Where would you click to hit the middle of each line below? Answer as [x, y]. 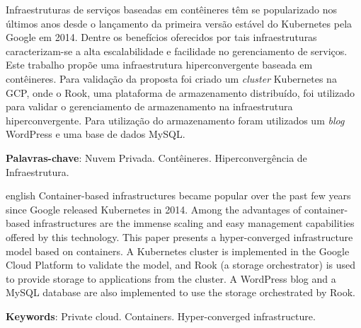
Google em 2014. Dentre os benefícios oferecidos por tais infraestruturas [161, 37]
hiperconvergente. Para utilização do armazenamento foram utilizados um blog [175, 120]
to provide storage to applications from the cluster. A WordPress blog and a [171, 278]
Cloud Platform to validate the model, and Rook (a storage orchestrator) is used [181, 265]
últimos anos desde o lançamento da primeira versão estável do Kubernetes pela [179, 23]
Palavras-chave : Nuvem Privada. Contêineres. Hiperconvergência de [156, 157]
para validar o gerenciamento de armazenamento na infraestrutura [149, 106]
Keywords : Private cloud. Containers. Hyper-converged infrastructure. [161, 316]
